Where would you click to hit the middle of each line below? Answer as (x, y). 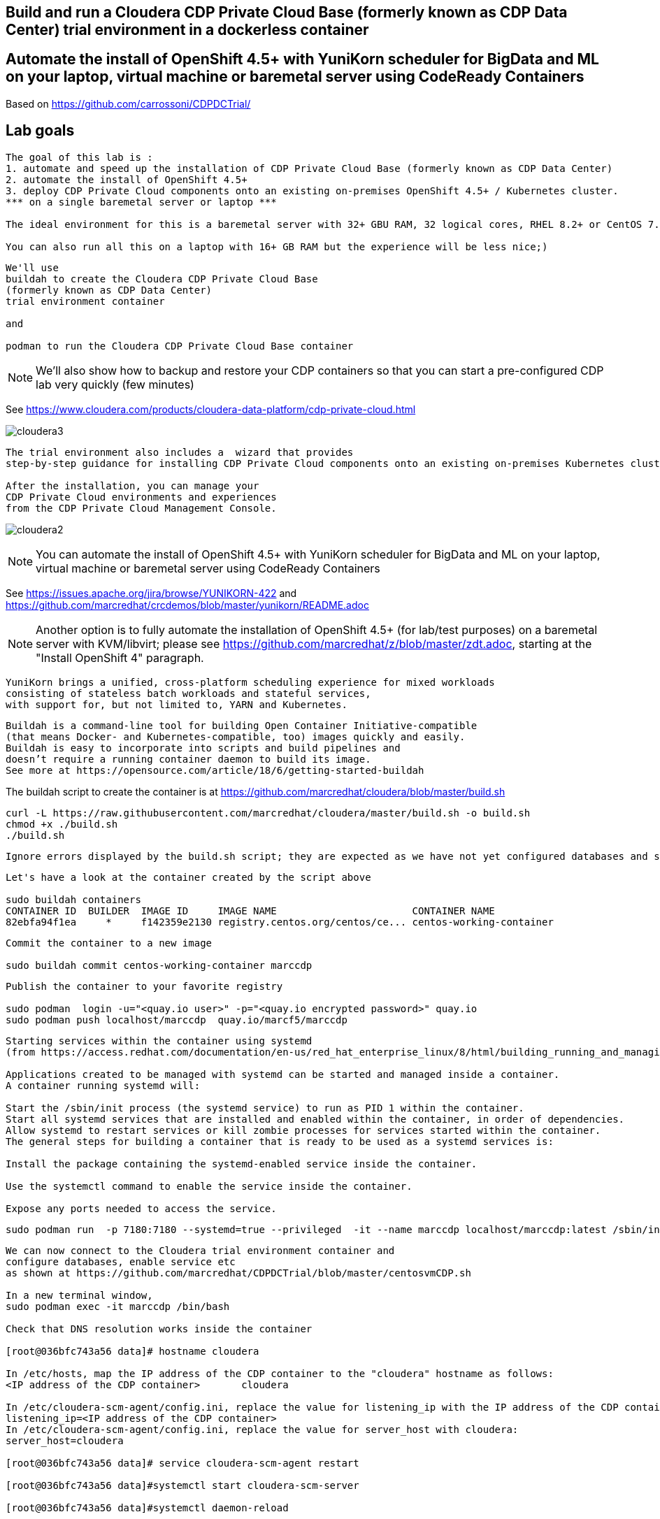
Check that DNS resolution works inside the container (159, 1329)
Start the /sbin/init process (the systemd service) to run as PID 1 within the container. (265, 1108)
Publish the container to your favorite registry (144, 986)
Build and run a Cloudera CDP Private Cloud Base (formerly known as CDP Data (287, 12)
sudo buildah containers (73, 899)
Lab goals (40, 131)
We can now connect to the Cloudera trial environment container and (200, 1250)
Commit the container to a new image (109, 943)
